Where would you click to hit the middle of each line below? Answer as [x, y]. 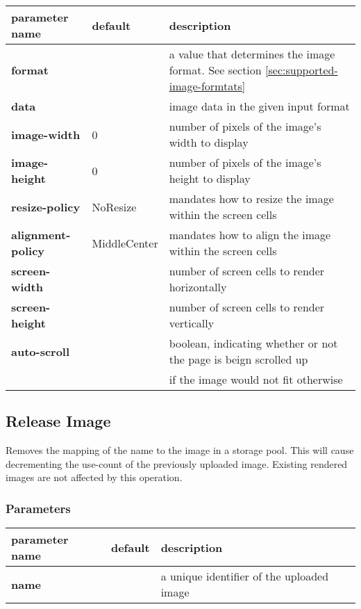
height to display [210, 178]
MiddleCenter [125, 243]
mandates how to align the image [250, 235]
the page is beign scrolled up [238, 359]
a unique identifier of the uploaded [245, 576]
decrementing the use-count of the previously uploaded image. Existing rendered [177, 463]
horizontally [198, 287]
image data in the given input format [259, 106]
